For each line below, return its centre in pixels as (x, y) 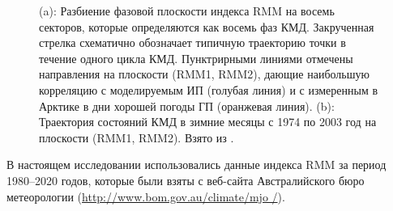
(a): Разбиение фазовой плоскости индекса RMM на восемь (187, 11)
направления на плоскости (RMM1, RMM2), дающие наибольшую (204, 74)
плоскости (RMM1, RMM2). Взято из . (137, 137)
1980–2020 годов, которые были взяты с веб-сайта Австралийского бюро (186, 180)
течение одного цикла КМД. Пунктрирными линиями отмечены (196, 58)
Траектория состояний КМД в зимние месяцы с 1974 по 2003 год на (208, 122)
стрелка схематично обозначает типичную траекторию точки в (192, 42)
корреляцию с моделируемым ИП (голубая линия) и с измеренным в (209, 89)
